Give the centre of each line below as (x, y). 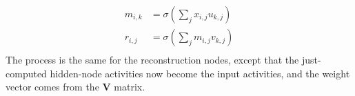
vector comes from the (52, 87)
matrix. (130, 87)
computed (26, 73)
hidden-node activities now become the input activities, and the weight (200, 73)
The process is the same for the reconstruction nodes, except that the (152, 60)
